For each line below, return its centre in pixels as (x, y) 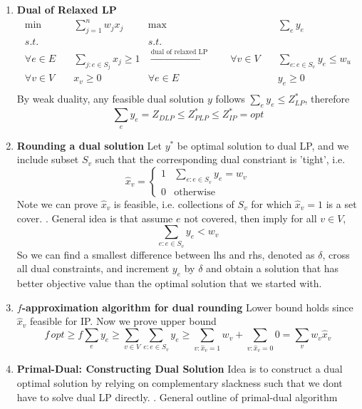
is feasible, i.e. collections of (174, 203)
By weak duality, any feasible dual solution (110, 99)
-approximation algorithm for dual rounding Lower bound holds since (187, 307)
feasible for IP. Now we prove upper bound (123, 321)
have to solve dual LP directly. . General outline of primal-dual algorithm (177, 397)
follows (230, 99)
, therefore (327, 99)
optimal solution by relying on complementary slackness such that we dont (180, 382)
